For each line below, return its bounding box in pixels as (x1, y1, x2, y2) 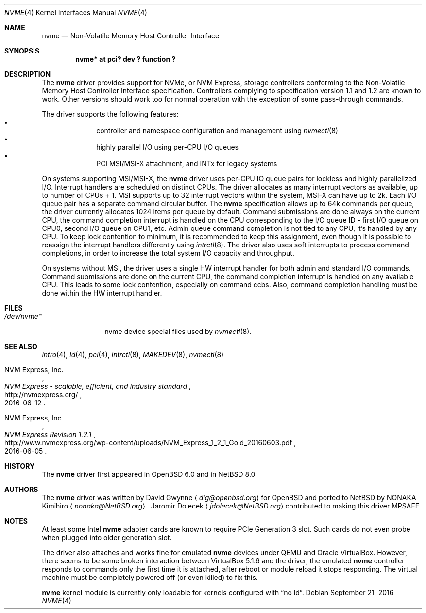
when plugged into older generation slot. (42, 533, 172, 542)
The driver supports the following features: (42, 110, 179, 118)
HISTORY (4, 462, 35, 470)
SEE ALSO (4, 342, 37, 350)
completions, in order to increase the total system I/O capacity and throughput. (42, 249, 294, 257)
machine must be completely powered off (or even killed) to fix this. (42, 573, 258, 581)
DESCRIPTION (4, 70, 51, 78)
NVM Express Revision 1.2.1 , (4, 430, 96, 438)
